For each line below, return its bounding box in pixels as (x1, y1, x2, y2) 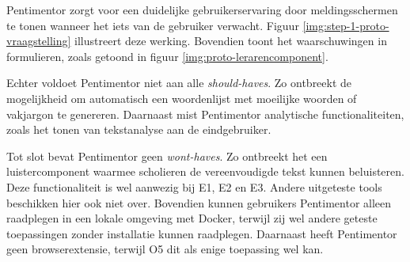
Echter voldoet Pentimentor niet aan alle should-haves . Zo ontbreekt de (6, 74, 352, 91)
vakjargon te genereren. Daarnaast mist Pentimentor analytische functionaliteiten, (6, 105, 404, 122)
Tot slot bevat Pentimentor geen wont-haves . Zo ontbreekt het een (6, 147, 328, 164)
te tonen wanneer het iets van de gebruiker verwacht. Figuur (6, 17, 299, 33)
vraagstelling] (6, 32, 71, 49)
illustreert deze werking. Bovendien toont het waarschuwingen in (74, 32, 387, 49)
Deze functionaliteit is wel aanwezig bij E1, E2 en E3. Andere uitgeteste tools (6, 178, 382, 195)
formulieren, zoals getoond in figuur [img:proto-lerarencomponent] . (6, 47, 328, 64)
